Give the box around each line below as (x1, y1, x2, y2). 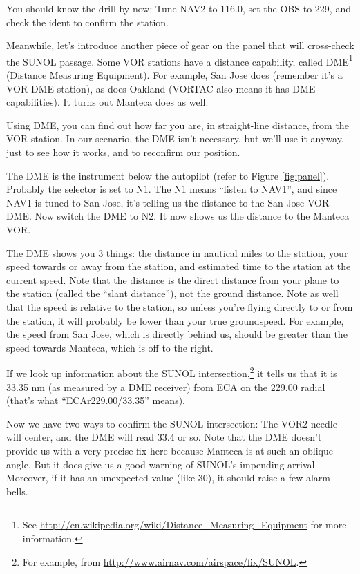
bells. (6, 484, 28, 498)
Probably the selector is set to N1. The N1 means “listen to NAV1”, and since (6, 182, 337, 196)
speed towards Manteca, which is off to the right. (6, 340, 214, 354)
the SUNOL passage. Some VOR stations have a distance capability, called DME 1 (6, 52, 353, 68)
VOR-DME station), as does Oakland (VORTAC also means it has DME (6, 81, 316, 95)
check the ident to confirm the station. (6, 15, 169, 29)
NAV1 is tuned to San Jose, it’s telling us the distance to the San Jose (6, 195, 305, 209)
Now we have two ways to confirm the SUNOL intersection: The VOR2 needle (6, 416, 337, 430)
